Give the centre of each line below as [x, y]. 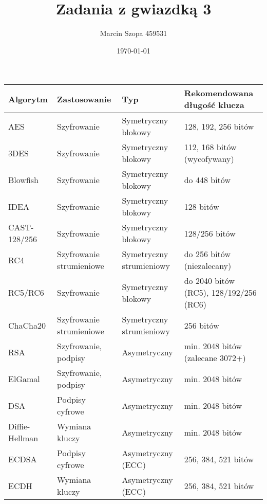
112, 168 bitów [210, 147]
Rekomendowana [219, 93]
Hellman [23, 438]
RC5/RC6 [26, 293]
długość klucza [214, 105]
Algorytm [28, 99]
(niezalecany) [208, 266]
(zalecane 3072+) [215, 358]
